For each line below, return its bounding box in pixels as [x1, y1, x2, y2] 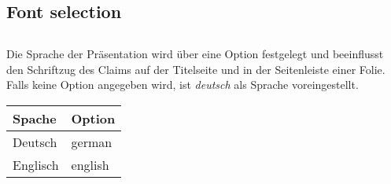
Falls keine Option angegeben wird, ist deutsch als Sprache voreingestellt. [6, 76, 359, 93]
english [71, 155, 109, 174]
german [71, 132, 113, 151]
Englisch [13, 155, 59, 174]
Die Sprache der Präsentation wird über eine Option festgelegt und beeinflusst [6, 46, 384, 62]
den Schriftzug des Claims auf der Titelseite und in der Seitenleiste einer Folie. [6, 61, 385, 77]
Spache [13, 109, 57, 127]
